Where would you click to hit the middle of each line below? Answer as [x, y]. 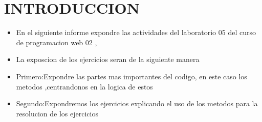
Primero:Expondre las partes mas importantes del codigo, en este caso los [132, 76]
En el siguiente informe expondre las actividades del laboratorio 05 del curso [136, 32]
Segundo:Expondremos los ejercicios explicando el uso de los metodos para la [137, 103]
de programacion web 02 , [57, 42]
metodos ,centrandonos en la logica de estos [84, 86]
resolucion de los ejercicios [57, 113]
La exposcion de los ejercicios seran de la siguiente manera [108, 59]
